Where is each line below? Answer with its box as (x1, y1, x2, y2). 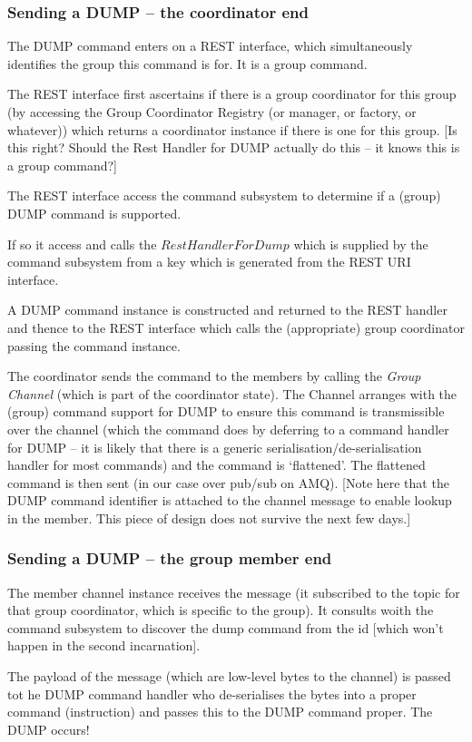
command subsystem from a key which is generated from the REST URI (7, 252, 411, 271)
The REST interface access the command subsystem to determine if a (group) (7, 186, 441, 205)
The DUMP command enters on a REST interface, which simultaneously (7, 36, 413, 55)
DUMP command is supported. (7, 203, 182, 222)
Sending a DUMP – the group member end (7, 547, 332, 570)
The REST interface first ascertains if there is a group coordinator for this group (7, 84, 457, 103)
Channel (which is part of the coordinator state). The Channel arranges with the (7, 384, 457, 403)
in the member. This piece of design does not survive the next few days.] (7, 508, 411, 527)
